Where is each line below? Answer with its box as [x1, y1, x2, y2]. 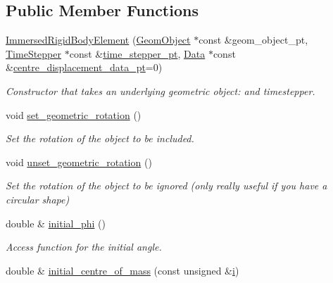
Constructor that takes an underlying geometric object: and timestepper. [6, 83, 315, 98]
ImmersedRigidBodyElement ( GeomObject [6, 32, 191, 47]
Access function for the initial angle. [6, 239, 162, 254]
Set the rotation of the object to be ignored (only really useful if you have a [6, 178, 327, 193]
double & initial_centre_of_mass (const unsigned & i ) [6, 263, 239, 277]
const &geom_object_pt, [199, 32, 308, 47]
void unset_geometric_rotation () [6, 154, 152, 169]
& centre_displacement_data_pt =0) [6, 60, 163, 75]
